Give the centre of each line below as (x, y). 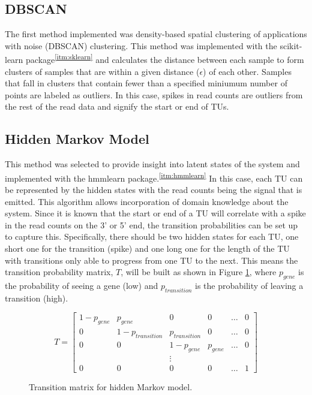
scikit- (291, 45)
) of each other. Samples (247, 71)
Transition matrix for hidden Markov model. (111, 386)
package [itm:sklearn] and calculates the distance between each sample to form (165, 59)
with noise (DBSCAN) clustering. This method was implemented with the (141, 45)
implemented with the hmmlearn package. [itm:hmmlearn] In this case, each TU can (154, 177)
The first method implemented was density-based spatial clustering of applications (156, 34)
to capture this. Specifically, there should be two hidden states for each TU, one (152, 236)
